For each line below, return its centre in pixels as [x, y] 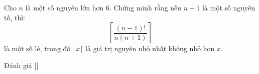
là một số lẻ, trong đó [37, 48]
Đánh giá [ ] [21, 65]
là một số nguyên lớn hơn [64, 7]
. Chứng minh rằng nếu [145, 7]
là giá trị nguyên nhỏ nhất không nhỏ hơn [150, 48]
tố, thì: [15, 17]
